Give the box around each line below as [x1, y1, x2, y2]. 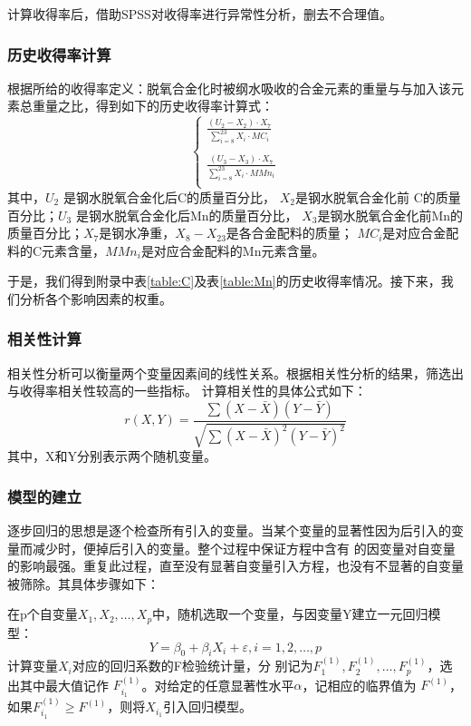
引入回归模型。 [163, 697, 253, 716]
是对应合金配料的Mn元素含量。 [140, 240, 325, 260]
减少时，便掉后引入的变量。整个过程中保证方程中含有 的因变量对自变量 [32, 538, 456, 557]
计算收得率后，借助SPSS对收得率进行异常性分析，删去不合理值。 [7, 5, 392, 23]
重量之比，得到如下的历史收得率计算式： [32, 96, 274, 115]
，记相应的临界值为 [302, 675, 417, 694]
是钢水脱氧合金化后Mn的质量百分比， [75, 205, 298, 224]
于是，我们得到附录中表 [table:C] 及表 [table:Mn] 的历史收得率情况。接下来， [7, 271, 441, 290]
